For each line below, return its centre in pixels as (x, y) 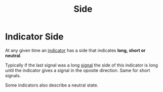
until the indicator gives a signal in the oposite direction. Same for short (78, 70)
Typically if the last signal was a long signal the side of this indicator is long (81, 65)
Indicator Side (34, 37)
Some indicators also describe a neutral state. (52, 85)
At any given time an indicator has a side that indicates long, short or (75, 50)
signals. (13, 75)
